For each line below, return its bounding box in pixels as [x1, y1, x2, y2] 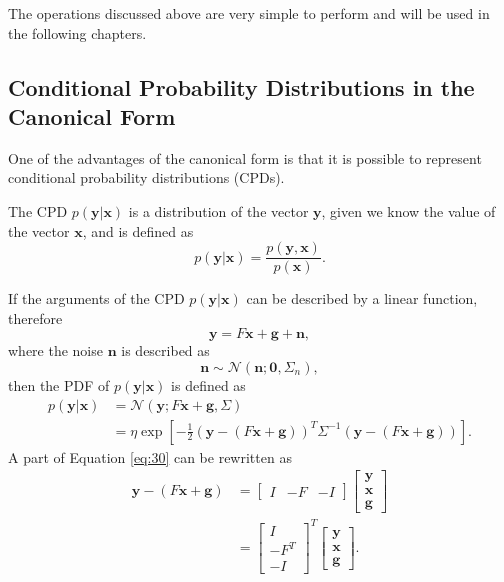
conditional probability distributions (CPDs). [8, 167, 285, 188]
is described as [121, 340, 210, 361]
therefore [8, 307, 63, 328]
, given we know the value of [321, 200, 496, 221]
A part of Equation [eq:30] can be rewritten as [8, 446, 292, 467]
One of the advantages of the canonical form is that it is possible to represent [8, 147, 482, 168]
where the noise [8, 340, 103, 361]
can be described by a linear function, [246, 288, 478, 309]
